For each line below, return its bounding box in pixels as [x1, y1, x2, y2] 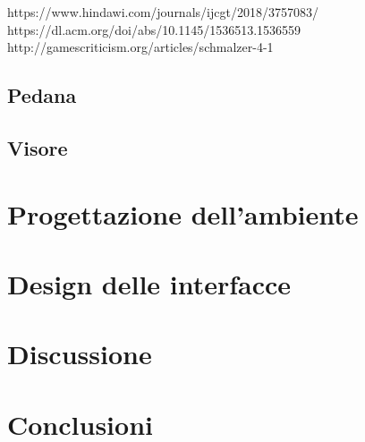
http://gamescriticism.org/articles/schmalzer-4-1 [7, 38, 274, 56]
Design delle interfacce [7, 265, 292, 302]
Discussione [7, 336, 152, 372]
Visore [7, 133, 68, 161]
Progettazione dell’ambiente [7, 195, 359, 232]
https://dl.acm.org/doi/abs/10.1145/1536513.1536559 [7, 20, 301, 38]
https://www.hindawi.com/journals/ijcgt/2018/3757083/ [7, 3, 318, 21]
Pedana [7, 81, 77, 109]
